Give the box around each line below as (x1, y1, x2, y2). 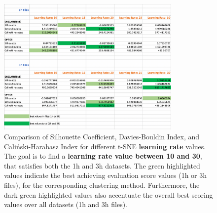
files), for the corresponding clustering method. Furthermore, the (4, 179, 200, 190)
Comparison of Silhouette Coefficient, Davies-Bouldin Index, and (4, 131, 200, 141)
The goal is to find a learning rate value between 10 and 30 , (4, 151, 202, 161)
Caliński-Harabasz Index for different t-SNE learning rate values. (4, 141, 206, 151)
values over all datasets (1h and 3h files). (4, 199, 127, 210)
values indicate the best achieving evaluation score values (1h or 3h (4, 170, 207, 180)
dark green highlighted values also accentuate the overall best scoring (4, 189, 213, 200)
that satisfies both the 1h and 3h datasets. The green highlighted (4, 160, 200, 170)
